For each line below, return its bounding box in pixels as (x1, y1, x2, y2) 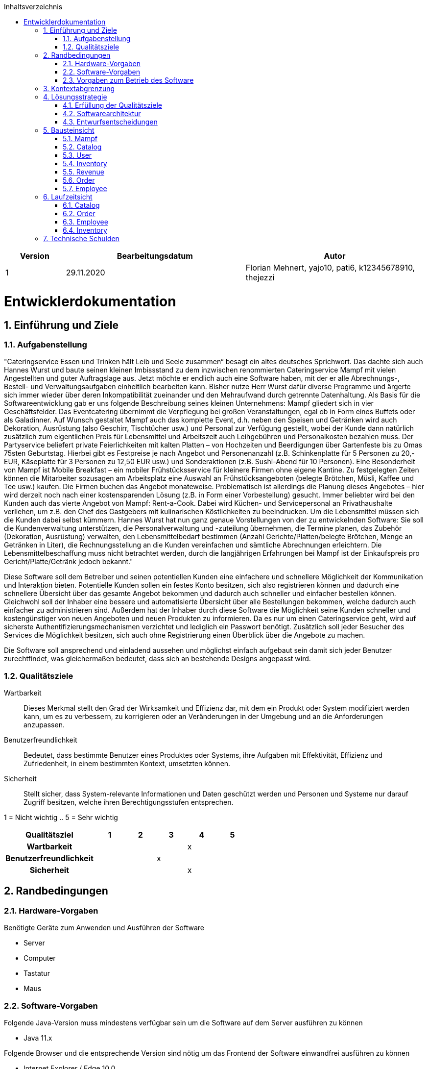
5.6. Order (63, 176, 95, 184)
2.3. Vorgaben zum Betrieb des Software (63, 76, 194, 84)
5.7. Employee (63, 184, 107, 193)
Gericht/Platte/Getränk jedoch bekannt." (4, 557, 133, 566)
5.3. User (63, 151, 92, 159)
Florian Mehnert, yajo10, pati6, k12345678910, (245, 263, 415, 273)
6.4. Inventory (63, 226, 107, 234)
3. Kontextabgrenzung (43, 84, 115, 93)
